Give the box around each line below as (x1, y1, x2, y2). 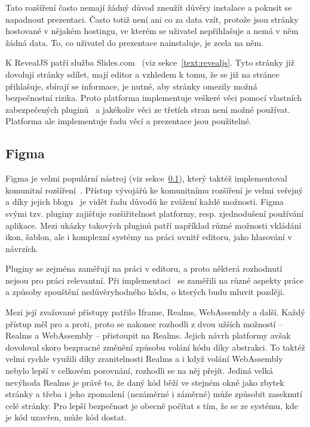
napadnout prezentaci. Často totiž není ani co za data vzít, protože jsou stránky (5, 13, 299, 25)
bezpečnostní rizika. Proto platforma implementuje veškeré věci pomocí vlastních (5, 91, 302, 104)
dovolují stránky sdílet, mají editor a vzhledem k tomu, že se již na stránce (5, 67, 280, 80)
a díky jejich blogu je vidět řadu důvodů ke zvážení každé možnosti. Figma (5, 195, 284, 208)
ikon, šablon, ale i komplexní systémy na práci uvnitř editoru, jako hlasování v (5, 231, 292, 243)
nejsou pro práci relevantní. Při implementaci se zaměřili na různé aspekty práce (5, 274, 304, 286)
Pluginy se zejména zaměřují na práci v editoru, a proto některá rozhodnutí (5, 262, 283, 275)
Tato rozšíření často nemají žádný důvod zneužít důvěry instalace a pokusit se (5, 1, 292, 13)
